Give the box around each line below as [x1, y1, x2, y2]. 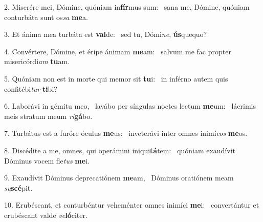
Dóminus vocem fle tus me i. [4, 155, 90, 166]
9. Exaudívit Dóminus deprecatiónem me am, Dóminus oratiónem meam [4, 172, 234, 183]
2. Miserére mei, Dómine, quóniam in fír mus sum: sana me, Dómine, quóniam [4, 2, 250, 12]
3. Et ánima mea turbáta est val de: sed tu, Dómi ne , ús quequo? [4, 29, 207, 39]
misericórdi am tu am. [4, 56, 70, 67]
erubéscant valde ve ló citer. [4, 209, 87, 220]
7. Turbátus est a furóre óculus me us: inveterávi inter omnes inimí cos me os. [4, 128, 248, 138]
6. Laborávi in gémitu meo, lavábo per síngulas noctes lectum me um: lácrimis [4, 100, 256, 111]
